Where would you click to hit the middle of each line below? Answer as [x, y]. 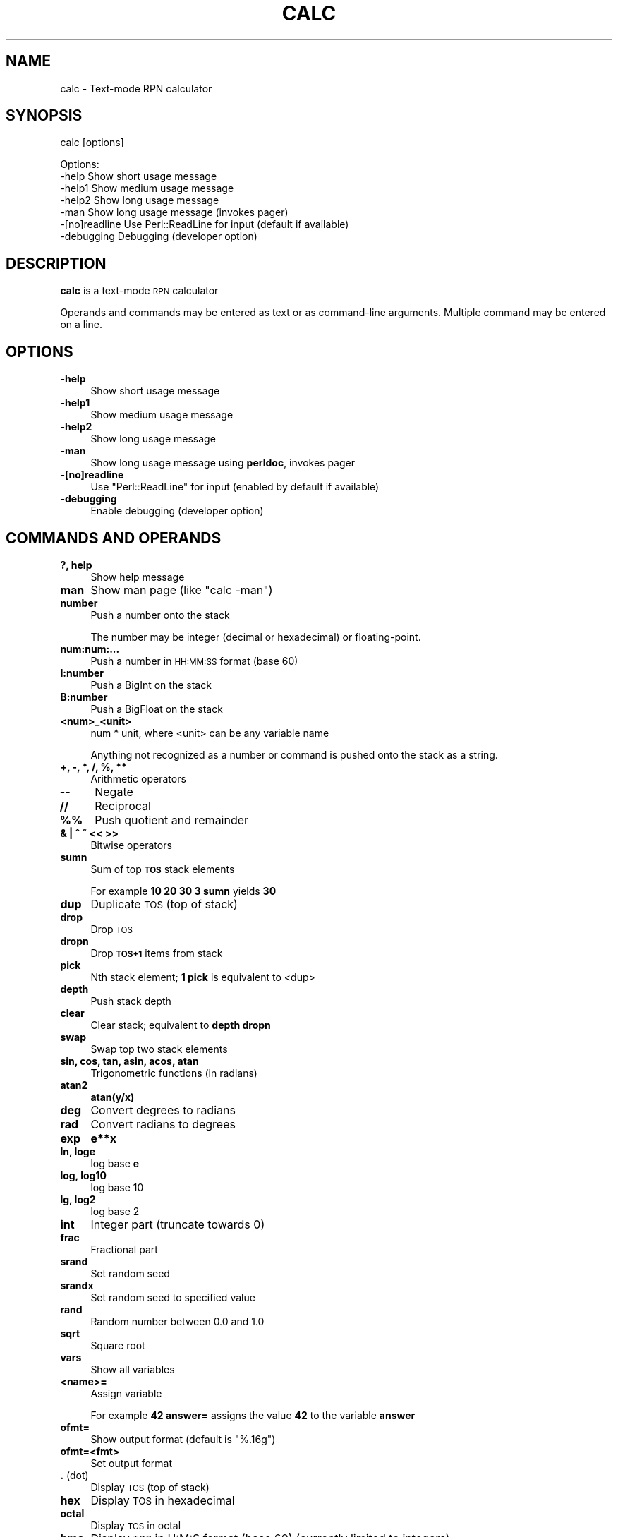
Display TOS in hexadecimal [163, 1500]
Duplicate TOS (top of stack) [164, 904]
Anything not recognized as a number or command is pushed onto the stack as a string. [294, 754]
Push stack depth [131, 1001]
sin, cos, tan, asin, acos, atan [129, 1061]
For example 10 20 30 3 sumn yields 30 [183, 891]
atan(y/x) [113, 1097]
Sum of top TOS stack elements [163, 869]
